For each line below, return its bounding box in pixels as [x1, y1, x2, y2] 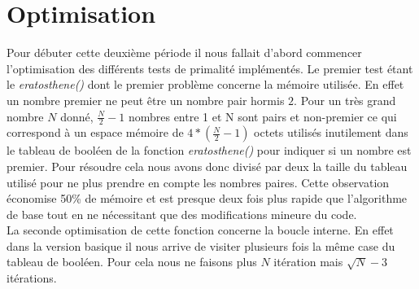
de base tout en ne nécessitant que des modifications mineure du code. [7, 205, 357, 222]
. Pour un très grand [294, 91, 396, 108]
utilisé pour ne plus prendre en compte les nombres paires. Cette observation [7, 173, 390, 190]
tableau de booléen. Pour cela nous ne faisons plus [7, 253, 257, 270]
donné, [60, 107, 94, 125]
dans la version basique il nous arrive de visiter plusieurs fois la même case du [7, 237, 395, 254]
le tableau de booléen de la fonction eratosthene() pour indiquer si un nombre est [7, 142, 412, 159]
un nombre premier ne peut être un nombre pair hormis [7, 91, 285, 108]
